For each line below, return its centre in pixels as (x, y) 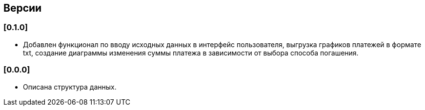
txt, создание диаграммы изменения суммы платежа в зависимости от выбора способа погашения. (191, 53)
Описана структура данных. (70, 87)
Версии (23, 8)
